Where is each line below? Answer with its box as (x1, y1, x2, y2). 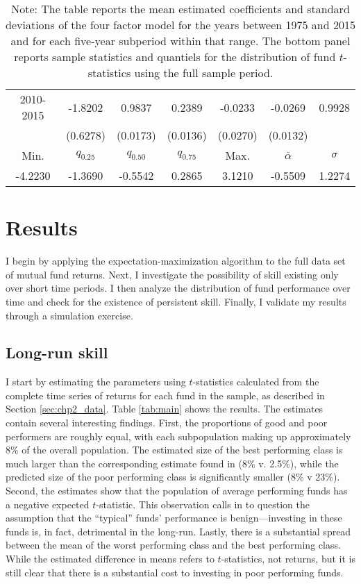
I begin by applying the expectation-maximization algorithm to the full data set (6, 253, 346, 268)
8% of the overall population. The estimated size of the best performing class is (6, 442, 343, 457)
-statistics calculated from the (192, 374, 319, 389)
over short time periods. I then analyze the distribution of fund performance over (6, 281, 351, 295)
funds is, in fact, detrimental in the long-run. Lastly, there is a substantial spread (6, 524, 351, 538)
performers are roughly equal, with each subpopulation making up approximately (6, 428, 351, 443)
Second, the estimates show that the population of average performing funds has (6, 483, 348, 498)
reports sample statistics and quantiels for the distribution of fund (14, 49, 336, 65)
